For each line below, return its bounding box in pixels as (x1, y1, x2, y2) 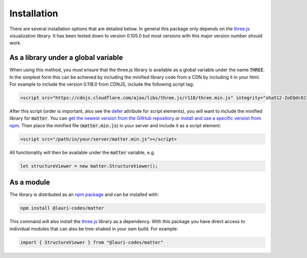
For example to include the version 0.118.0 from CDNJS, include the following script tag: (9, 81, 194, 87)
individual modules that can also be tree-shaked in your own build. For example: (9, 226, 179, 232)
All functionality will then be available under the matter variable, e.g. (9, 149, 156, 155)
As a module (9, 178, 50, 187)
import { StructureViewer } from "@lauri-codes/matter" (20, 239, 164, 245)
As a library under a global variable (9, 53, 123, 62)
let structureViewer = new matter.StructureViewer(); (20, 163, 158, 169)
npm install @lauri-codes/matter (20, 205, 104, 211)
